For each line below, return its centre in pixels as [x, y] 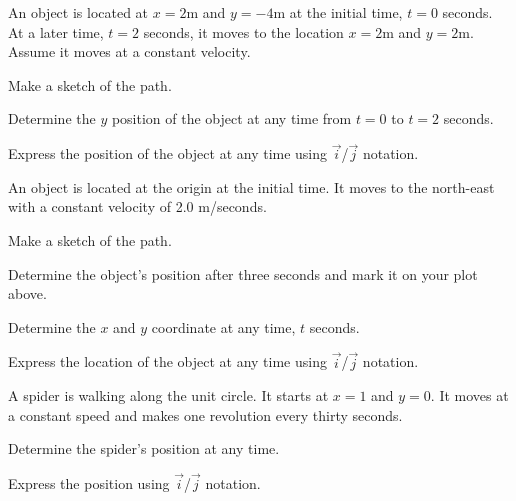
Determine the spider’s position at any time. [144, 448]
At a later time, [56, 31]
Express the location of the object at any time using [167, 361]
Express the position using [89, 483]
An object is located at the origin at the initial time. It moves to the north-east [251, 186]
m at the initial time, [338, 12]
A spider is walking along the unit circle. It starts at [168, 395]
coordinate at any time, [223, 326]
